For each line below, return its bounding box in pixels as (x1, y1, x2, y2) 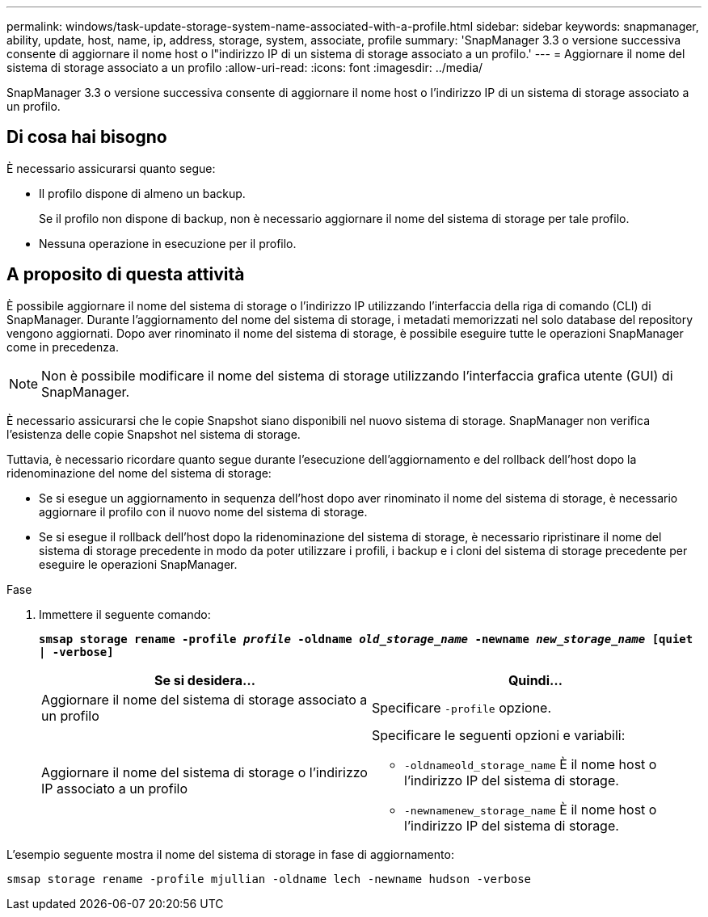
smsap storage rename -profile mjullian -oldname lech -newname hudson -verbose (6, 872, 532, 885)
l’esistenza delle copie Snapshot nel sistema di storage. (6, 427, 301, 441)
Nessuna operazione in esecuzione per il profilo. (39, 236, 297, 250)
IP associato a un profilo (41, 780, 188, 797)
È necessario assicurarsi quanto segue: (6, 161, 216, 175)
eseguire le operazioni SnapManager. (39, 557, 238, 571)
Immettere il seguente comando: (39, 607, 211, 621)
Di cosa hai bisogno (6, 127, 167, 148)
